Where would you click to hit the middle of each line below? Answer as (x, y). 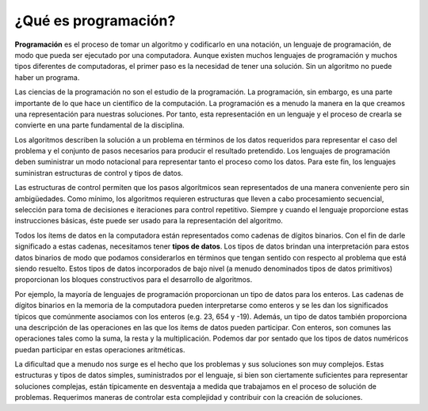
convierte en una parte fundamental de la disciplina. (100, 125)
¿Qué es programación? (95, 21)
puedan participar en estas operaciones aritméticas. (100, 349)
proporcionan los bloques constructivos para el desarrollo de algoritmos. (134, 280)
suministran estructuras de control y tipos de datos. (99, 173)
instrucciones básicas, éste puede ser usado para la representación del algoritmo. (149, 221)
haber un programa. (47, 77)
